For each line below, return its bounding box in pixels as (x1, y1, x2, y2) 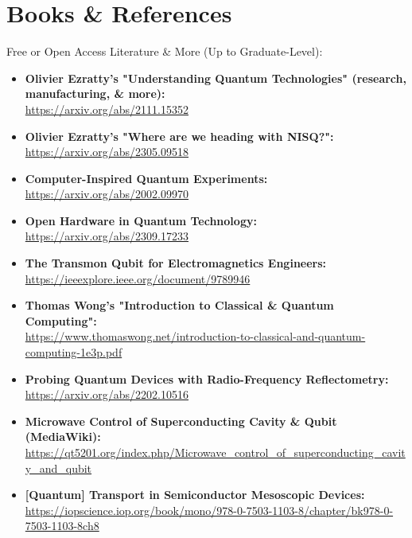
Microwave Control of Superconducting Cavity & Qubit (25, 412, 337, 429)
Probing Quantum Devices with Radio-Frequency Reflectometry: (25, 370, 389, 387)
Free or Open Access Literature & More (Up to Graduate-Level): (6, 43, 323, 60)
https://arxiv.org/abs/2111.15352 (25, 100, 189, 117)
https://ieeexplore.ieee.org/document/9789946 (25, 270, 251, 287)
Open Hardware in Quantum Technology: (25, 212, 257, 228)
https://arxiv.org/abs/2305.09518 (25, 143, 189, 160)
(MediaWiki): (25, 428, 101, 445)
